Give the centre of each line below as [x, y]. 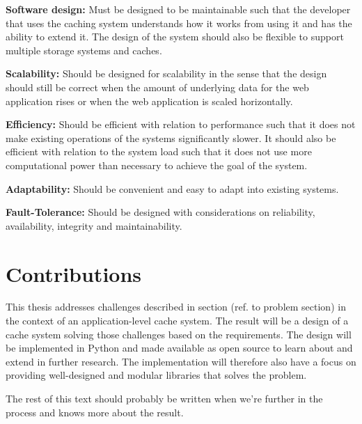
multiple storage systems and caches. [84, 50]
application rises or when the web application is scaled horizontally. [149, 101]
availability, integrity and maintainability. [94, 225]
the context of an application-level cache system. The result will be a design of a [177, 321]
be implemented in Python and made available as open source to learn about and [179, 348]
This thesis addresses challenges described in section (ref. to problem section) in [176, 307]
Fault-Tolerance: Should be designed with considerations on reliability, [160, 212]
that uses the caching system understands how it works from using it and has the [179, 23]
